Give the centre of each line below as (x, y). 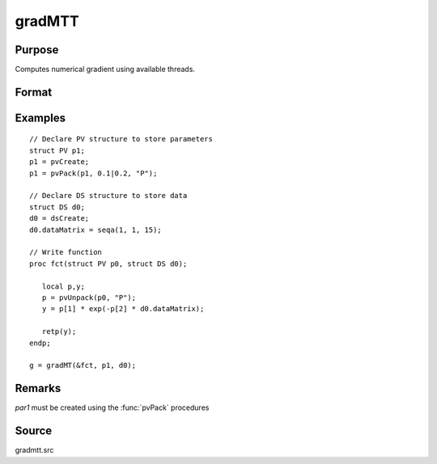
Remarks (38, 388)
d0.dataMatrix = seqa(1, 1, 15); (95, 230)
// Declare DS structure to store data (108, 196)
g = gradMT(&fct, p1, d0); (83, 365)
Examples (40, 118)
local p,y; (63, 286)
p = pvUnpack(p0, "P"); (89, 297)
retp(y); (59, 332)
